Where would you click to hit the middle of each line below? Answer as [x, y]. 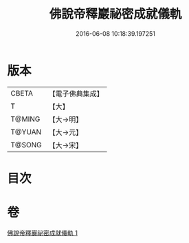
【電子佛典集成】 [76, 94]
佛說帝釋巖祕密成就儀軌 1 [42, 233]
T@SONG [26, 145]
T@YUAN [26, 131]
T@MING [25, 119]
